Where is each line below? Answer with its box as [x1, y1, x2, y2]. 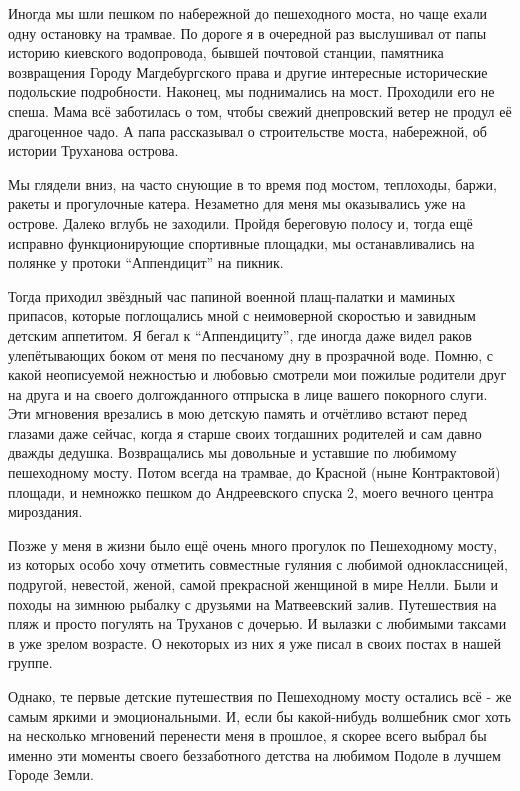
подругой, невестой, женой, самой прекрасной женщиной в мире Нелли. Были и [8, 574, 498, 595]
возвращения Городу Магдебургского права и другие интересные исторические [8, 61, 488, 82]
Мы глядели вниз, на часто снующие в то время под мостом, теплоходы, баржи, [8, 173, 497, 194]
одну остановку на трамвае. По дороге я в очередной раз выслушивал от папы [8, 22, 487, 43]
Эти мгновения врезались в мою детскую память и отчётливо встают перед [8, 403, 467, 424]
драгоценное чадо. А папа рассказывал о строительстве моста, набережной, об [8, 120, 487, 141]
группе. [8, 652, 53, 673]
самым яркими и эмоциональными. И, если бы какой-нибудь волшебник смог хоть [8, 705, 511, 726]
